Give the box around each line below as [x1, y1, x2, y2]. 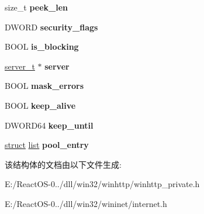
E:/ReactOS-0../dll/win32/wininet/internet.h [5, 197, 167, 209]
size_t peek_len [5, 1, 68, 13]
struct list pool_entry [5, 139, 89, 151]
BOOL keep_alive [5, 99, 76, 111]
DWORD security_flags [5, 20, 98, 33]
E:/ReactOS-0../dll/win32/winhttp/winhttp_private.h [5, 178, 200, 190]
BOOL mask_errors [5, 80, 84, 92]
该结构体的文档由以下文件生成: [5, 158, 122, 170]
